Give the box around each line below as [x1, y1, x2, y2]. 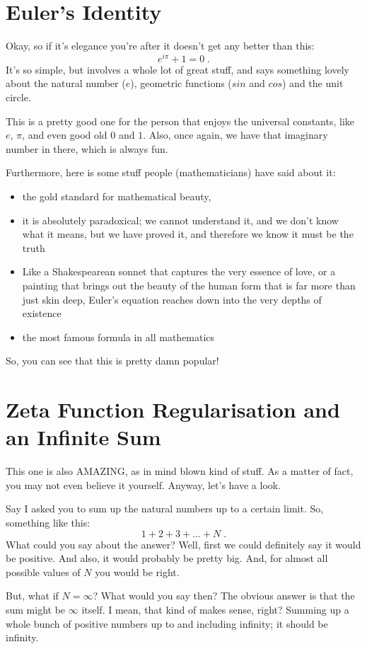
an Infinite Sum [6, 423, 161, 452]
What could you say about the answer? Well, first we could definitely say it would [6, 536, 361, 551]
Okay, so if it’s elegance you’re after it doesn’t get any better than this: [6, 38, 315, 53]
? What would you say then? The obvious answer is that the [93, 588, 355, 603]
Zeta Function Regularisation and [6, 395, 340, 424]
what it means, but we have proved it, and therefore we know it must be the [22, 226, 354, 241]
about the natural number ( [6, 76, 126, 91]
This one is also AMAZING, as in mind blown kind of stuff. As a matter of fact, [6, 464, 354, 478]
